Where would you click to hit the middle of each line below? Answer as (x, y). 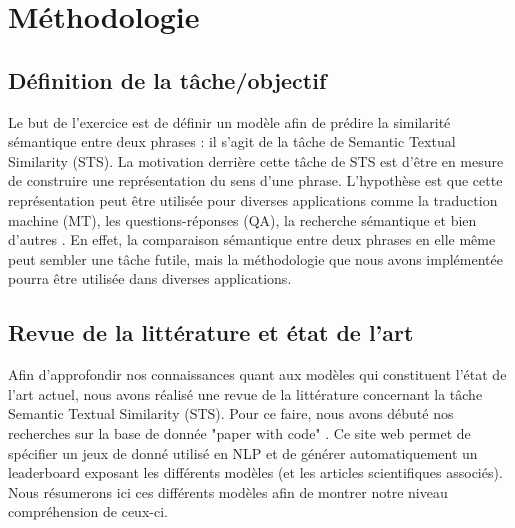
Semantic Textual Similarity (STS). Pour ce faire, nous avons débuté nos (231, 413)
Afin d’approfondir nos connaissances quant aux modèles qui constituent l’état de (257, 374)
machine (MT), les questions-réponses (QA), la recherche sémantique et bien (242, 219)
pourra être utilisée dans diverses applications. (150, 278)
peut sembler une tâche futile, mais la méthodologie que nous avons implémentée (255, 258)
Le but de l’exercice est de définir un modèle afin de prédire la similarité (229, 121)
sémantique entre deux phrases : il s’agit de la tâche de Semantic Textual (232, 141)
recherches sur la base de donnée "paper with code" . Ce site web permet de (239, 432)
